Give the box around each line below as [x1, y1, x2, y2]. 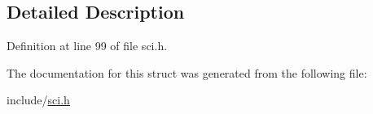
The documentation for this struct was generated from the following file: [7, 64, 367, 81]
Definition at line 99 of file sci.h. [7, 37, 168, 54]
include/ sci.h [7, 91, 70, 108]
